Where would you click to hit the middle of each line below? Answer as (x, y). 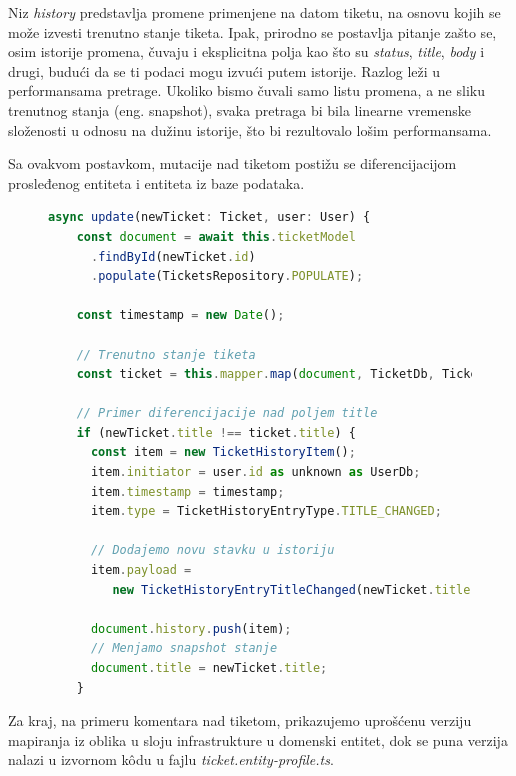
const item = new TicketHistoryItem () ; (223, 452)
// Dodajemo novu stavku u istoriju (212, 550)
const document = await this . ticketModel (216, 236)
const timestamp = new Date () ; (180, 315)
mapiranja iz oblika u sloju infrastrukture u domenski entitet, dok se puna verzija (258, 739)
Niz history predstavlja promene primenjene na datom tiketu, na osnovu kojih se (254, 12)
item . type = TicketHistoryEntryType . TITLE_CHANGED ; (266, 511)
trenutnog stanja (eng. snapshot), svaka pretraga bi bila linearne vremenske (239, 109)
